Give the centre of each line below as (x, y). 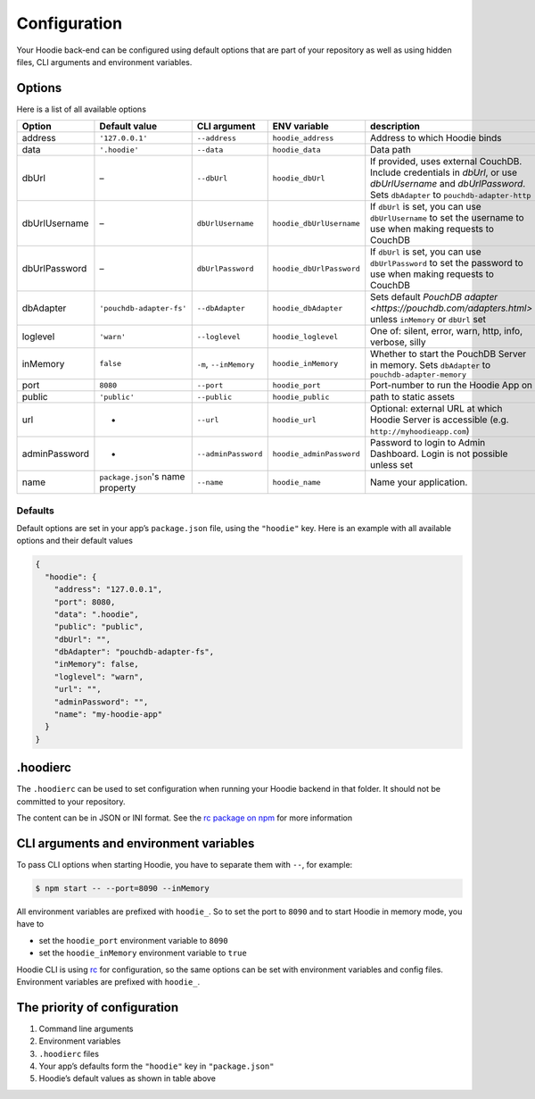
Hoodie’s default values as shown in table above (127, 1078)
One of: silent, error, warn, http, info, (447, 331)
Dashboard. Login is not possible (439, 454)
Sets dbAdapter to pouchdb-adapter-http (451, 195)
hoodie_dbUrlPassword (316, 268)
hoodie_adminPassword (316, 454)
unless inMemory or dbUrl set (428, 320)
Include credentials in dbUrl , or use (444, 172)
